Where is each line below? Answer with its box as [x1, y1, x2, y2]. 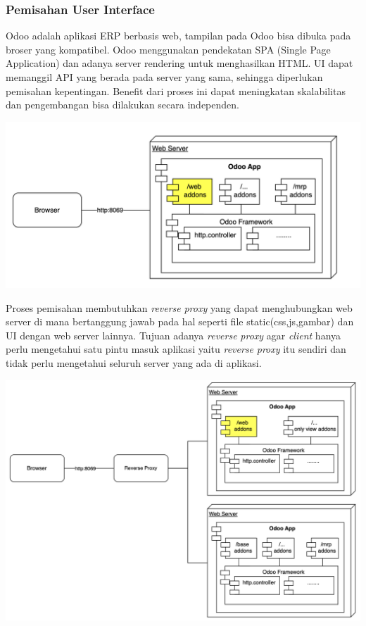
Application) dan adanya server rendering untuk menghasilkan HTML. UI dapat [6, 56, 353, 70]
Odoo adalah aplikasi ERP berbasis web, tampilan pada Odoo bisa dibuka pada [6, 28, 351, 43]
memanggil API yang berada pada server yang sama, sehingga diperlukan [6, 70, 323, 84]
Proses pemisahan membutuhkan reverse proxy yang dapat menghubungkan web [6, 300, 353, 315]
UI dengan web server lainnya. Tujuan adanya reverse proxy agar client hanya [6, 327, 341, 342]
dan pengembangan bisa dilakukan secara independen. [6, 97, 239, 112]
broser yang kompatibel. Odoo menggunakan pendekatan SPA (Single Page [6, 42, 331, 56]
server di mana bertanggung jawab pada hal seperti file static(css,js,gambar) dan [6, 314, 354, 329]
